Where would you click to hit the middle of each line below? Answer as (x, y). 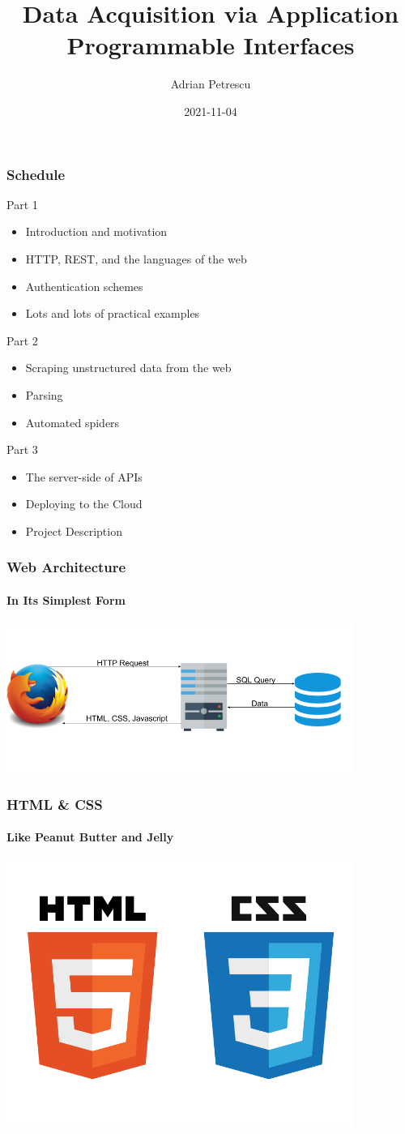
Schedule (36, 174)
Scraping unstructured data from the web (128, 368)
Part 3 (22, 449)
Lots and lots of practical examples (113, 313)
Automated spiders (72, 422)
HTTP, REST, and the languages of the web (136, 258)
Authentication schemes (84, 286)
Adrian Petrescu (211, 84)
